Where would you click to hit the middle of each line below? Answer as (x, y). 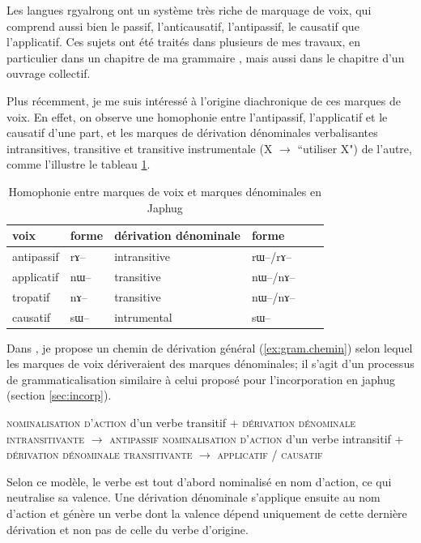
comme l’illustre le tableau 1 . (79, 164)
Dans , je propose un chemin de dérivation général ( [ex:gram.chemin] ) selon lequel (210, 347)
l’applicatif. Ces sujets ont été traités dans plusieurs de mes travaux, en (184, 42)
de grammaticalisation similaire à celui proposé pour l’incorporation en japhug (201, 379)
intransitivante (46, 438)
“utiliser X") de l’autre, (355, 148)
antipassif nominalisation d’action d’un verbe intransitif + (257, 438)
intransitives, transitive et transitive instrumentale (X (140, 148)
